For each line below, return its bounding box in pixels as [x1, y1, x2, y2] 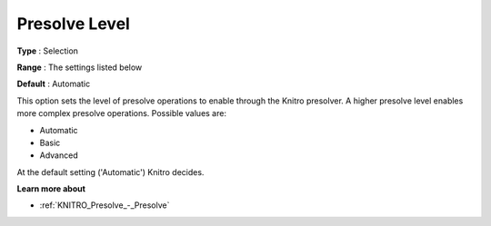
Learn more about [16, 183, 86, 194]
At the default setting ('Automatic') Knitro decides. [16, 166, 205, 177]
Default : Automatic [16, 78, 91, 90]
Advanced [39, 150, 78, 161]
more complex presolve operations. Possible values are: [16, 108, 227, 119]
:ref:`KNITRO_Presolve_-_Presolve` [39, 200, 170, 211]
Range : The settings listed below [16, 62, 143, 73]
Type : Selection [16, 45, 79, 56]
